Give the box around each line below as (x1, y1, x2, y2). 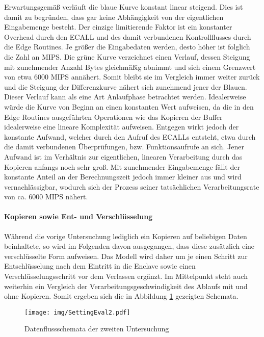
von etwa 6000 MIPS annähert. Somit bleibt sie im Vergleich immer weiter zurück (4, 71, 260, 82)
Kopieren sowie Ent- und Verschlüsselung (4, 211, 153, 222)
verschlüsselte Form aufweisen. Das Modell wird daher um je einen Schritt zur (4, 250, 248, 261)
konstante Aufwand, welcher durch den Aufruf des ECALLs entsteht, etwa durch (4, 131, 256, 142)
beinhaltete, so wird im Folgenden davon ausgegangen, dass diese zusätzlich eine (4, 241, 255, 251)
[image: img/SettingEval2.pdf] (24, 308, 130, 316)
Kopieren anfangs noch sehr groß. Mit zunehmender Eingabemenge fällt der (4, 161, 240, 172)
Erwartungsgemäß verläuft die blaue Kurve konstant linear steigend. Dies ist (4, 2, 243, 12)
